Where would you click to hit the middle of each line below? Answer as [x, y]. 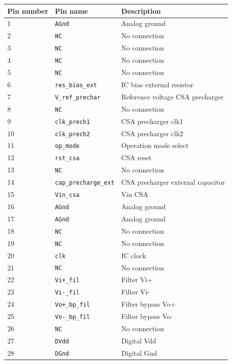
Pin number [28, 11]
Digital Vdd [139, 340]
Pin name [71, 11]
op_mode [67, 146]
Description [141, 11]
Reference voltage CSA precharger [172, 96]
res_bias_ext [76, 85]
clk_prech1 [73, 122]
